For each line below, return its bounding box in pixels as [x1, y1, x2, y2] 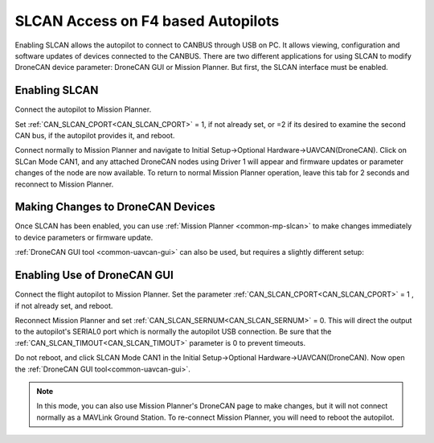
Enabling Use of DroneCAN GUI [14, 269, 174, 282]
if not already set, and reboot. [14, 301, 113, 310]
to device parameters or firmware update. [14, 232, 154, 242]
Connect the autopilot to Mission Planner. [14, 105, 152, 114]
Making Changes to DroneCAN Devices [14, 200, 216, 214]
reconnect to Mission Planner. [14, 179, 114, 189]
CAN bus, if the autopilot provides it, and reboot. [14, 131, 175, 141]
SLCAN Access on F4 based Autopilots [14, 12, 280, 30]
